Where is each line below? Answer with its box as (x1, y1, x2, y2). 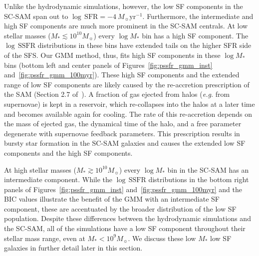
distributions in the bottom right (148, 174, 249, 185)
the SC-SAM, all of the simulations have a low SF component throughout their (4, 223, 246, 234)
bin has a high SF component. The (142, 30, 249, 40)
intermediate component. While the (4, 174, 113, 185)
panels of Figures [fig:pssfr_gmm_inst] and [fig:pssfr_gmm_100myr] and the (4, 184, 242, 194)
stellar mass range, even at (4, 233, 85, 243)
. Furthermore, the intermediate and (142, 10, 254, 21)
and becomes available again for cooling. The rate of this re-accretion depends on (4, 108, 252, 119)
